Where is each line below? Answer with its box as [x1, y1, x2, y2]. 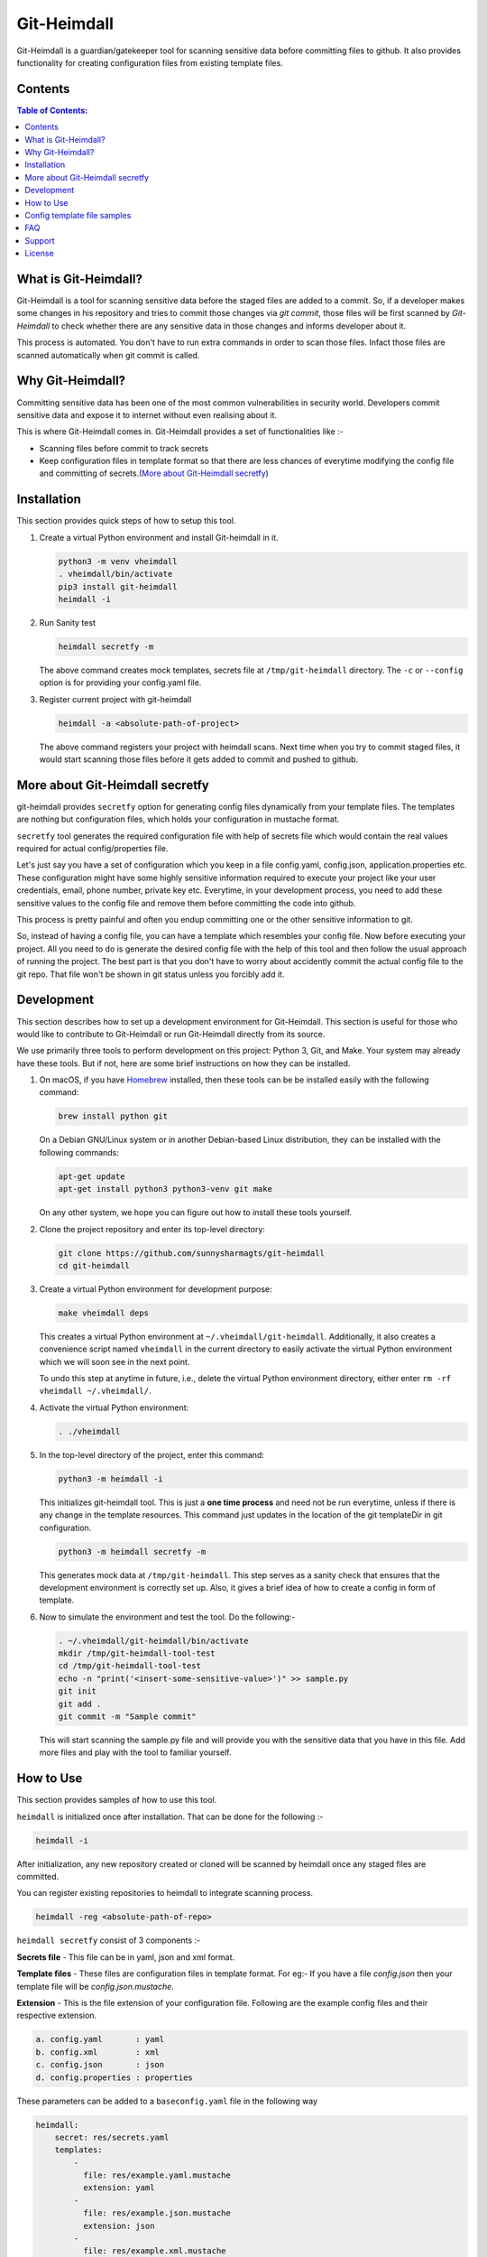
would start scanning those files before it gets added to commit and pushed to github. [39, 754, 359, 765]
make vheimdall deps [58, 1307, 149, 1318]
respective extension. [16, 2010, 97, 2021]
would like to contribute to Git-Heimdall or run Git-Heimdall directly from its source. [16, 1028, 326, 1039]
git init [58, 1686, 97, 1696]
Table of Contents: [16, 105, 88, 116]
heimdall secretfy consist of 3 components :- [16, 1935, 201, 1946]
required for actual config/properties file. [16, 843, 169, 854]
